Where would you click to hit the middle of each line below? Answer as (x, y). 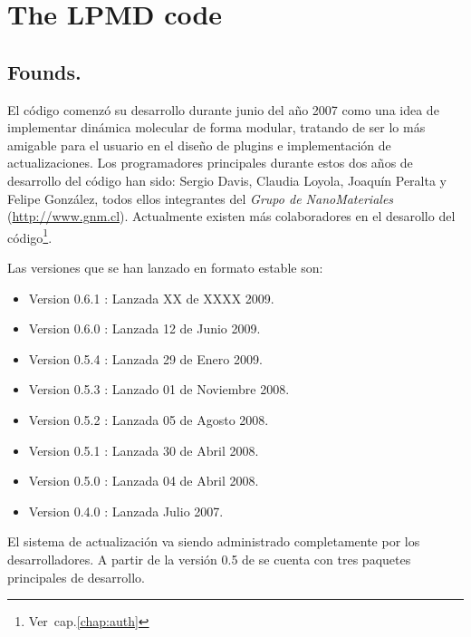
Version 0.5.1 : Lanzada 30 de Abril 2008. (144, 450)
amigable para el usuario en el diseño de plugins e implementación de (199, 145)
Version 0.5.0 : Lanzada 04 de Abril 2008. (144, 481)
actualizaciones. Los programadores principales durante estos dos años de (210, 163)
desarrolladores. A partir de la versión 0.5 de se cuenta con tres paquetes (209, 559)
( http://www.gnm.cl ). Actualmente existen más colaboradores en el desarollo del (231, 216)
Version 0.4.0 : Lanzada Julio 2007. (126, 511)
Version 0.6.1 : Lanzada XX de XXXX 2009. (151, 298)
